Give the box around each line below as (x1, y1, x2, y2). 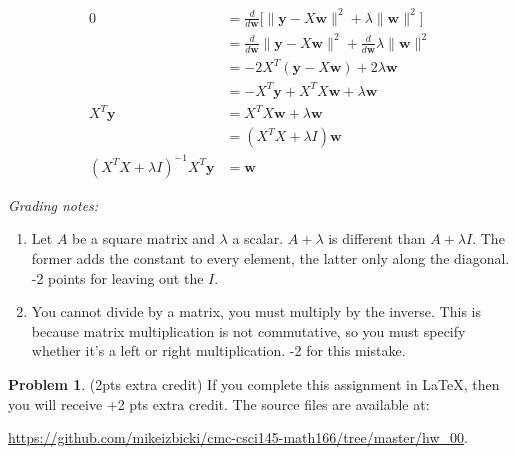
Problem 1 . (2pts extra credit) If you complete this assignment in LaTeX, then (8, 374, 500, 395)
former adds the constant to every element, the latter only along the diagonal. (31, 248, 510, 269)
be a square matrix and (72, 228, 215, 249)
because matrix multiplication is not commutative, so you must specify (31, 320, 466, 341)
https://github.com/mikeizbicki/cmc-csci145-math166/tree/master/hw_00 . (8, 427, 468, 448)
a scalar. (232, 228, 284, 249)
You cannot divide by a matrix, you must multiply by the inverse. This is (31, 301, 481, 322)
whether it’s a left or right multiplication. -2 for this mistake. (31, 340, 406, 361)
